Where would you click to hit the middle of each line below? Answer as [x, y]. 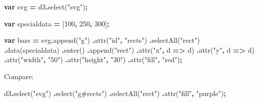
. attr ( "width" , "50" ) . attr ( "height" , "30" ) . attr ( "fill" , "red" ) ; [93, 59]
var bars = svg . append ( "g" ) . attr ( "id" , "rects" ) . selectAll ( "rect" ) [102, 40]
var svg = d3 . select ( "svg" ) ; [46, 6]
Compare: [19, 76]
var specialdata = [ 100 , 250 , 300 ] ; [57, 23]
